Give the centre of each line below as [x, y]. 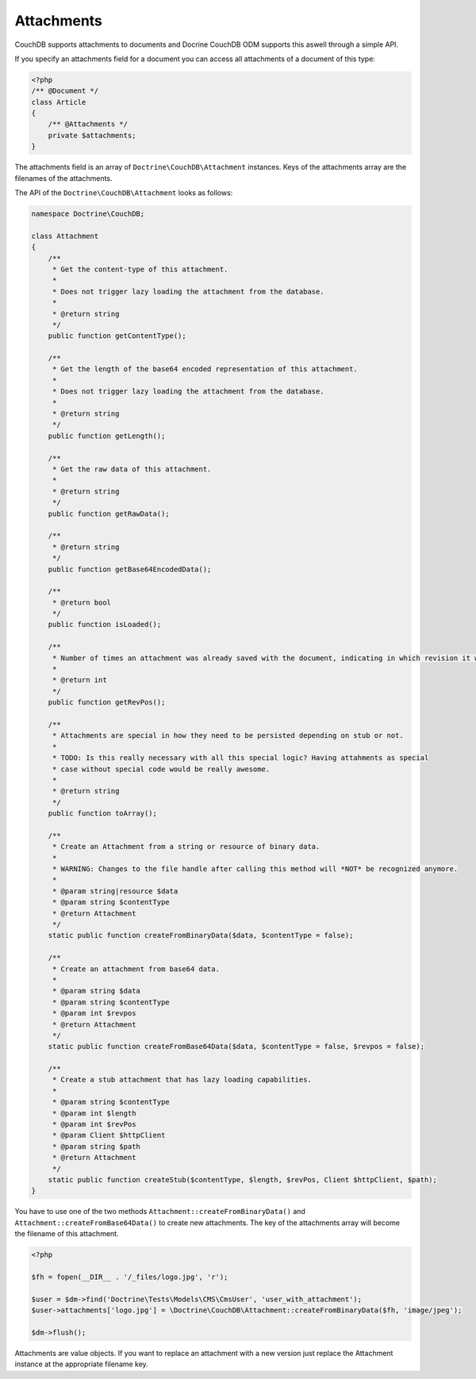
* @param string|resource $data [115, 891]
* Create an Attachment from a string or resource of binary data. [186, 847]
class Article [59, 102]
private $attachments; [92, 135]
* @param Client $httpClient [109, 1135]
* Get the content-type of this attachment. [140, 269]
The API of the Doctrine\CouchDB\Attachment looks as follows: [124, 193]
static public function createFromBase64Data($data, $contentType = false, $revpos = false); [236, 1047]
